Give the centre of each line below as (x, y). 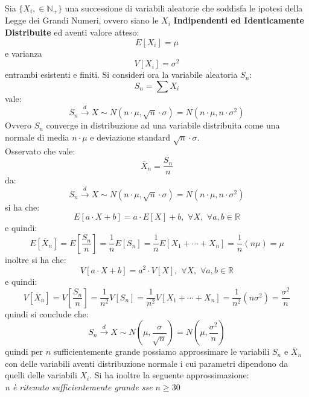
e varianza (24, 53)
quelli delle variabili (41, 375)
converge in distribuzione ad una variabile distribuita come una (163, 125)
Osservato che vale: (40, 151)
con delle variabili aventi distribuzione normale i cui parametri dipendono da (147, 363)
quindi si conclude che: (47, 313)
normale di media (37, 137)
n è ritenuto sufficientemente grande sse (79, 387)
